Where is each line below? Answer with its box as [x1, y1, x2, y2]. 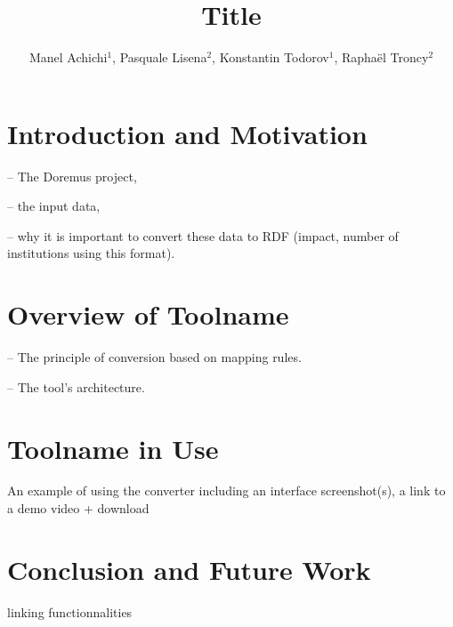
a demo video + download [7, 499, 150, 518]
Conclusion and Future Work [7, 551, 371, 587]
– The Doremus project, [7, 166, 137, 185]
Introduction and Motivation [7, 115, 368, 151]
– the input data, [7, 197, 101, 215]
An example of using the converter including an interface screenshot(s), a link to [7, 481, 446, 500]
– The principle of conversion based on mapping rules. [7, 348, 302, 366]
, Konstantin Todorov [212, 48, 329, 67]
